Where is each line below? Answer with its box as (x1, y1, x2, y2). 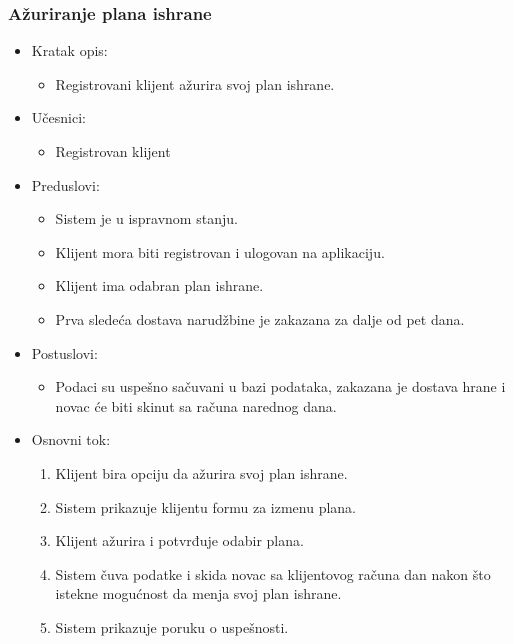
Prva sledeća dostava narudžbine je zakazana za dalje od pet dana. (55, 308, 465, 329)
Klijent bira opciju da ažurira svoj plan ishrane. (55, 462, 348, 483)
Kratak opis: (31, 40, 108, 61)
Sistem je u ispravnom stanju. (55, 208, 238, 229)
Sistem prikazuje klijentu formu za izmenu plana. (55, 496, 356, 517)
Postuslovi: (31, 342, 98, 363)
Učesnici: (31, 107, 86, 128)
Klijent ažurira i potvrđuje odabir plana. (55, 530, 304, 551)
